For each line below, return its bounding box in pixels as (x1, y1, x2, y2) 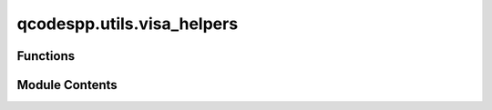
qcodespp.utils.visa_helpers (16, 14, 239, 34)
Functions (16, 48, 76, 64)
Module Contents (16, 77, 118, 93)
